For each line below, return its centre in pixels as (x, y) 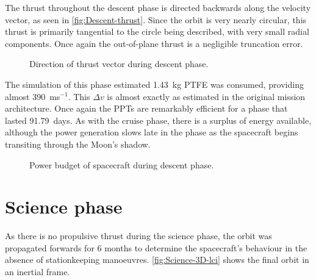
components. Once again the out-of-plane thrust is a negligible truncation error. (154, 43)
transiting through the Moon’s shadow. (78, 144)
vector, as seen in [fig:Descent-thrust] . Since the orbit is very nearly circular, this (156, 19)
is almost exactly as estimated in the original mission (206, 96)
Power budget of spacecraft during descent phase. (122, 164)
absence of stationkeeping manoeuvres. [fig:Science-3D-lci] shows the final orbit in (157, 260)
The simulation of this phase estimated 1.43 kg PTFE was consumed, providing (154, 84)
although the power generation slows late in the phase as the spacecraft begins (152, 132)
